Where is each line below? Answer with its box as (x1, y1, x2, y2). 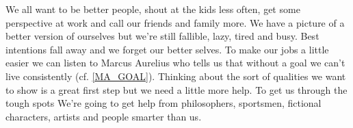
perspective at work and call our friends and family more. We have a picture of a (5, 15, 345, 29)
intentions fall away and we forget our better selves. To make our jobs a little (5, 42, 329, 56)
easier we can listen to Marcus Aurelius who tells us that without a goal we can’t (5, 55, 345, 70)
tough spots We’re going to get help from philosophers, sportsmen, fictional (5, 96, 322, 110)
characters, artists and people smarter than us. (5, 109, 202, 123)
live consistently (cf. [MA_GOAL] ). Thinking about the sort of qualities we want (5, 68, 346, 83)
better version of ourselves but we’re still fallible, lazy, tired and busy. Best (5, 29, 319, 43)
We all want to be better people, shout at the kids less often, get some (5, 2, 300, 16)
